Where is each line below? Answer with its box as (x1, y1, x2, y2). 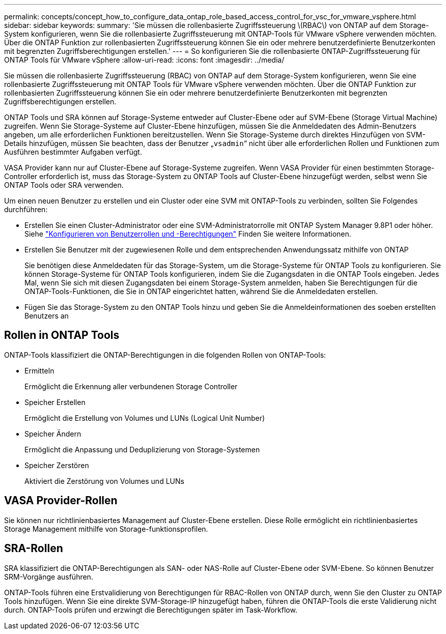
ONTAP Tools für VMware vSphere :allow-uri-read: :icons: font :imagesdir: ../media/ (4, 55, 285, 64)
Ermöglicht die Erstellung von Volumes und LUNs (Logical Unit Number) (24, 413, 265, 422)
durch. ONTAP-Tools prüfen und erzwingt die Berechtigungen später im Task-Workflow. (4, 605, 297, 614)
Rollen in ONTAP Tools (4, 329, 120, 342)
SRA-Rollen (4, 542, 63, 555)
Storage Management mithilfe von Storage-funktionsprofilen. (4, 524, 208, 533)
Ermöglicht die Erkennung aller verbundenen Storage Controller (24, 382, 238, 391)
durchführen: (4, 205, 48, 214)
